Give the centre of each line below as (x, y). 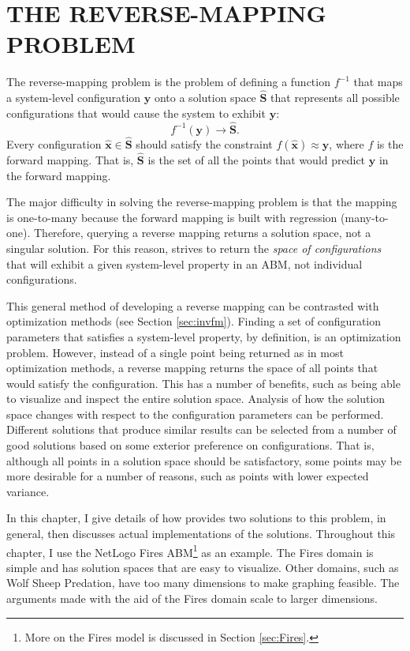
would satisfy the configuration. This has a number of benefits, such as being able (203, 383)
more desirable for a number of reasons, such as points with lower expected (188, 476)
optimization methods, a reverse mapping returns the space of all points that (192, 368)
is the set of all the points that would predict (257, 159)
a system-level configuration (74, 98)
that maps (378, 82)
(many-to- (365, 217)
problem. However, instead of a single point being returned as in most (175, 352)
